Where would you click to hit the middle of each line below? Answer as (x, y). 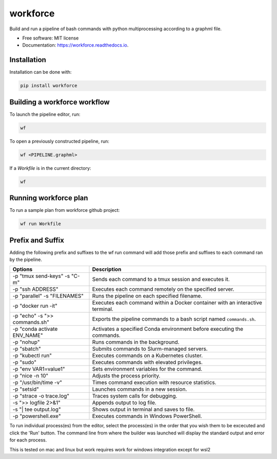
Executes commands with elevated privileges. (147, 363)
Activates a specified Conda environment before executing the (168, 329)
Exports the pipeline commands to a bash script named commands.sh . (174, 319)
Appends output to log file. (124, 403)
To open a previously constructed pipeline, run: (60, 141)
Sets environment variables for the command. (147, 369)
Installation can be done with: (41, 72)
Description (107, 269)
